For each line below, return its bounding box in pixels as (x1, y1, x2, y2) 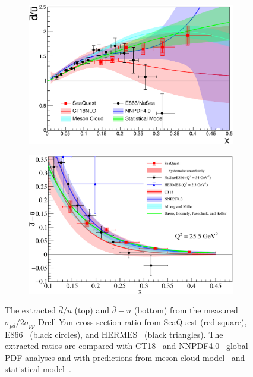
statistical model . (5, 363, 71, 375)
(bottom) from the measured (134, 304, 238, 316)
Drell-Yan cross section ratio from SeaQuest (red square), (38, 316, 247, 328)
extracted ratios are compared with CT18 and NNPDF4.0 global (5, 340, 248, 352)
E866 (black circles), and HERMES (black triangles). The (5, 328, 223, 340)
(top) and (74, 304, 109, 316)
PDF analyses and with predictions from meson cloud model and (5, 351, 245, 363)
